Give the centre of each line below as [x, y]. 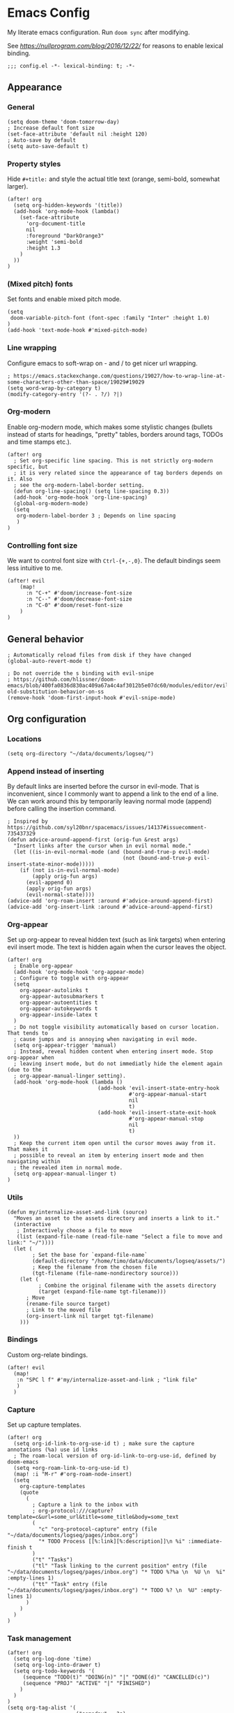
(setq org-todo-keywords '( [54, 1671]
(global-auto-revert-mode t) [49, 661]
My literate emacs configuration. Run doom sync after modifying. [99, 32]
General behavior [46, 639]
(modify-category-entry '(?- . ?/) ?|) [65, 394]
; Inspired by [28, 821]
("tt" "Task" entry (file [70, 1584]
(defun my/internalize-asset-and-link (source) [78, 1212]
